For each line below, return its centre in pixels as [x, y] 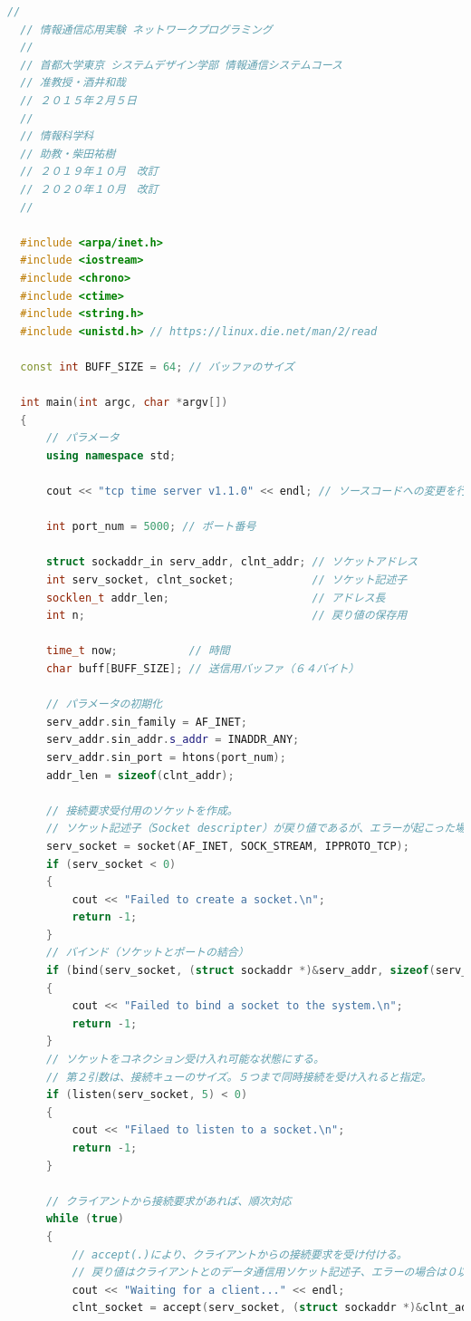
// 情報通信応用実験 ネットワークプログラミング [146, 29]
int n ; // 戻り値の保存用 [226, 616]
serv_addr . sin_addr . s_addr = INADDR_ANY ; [173, 740]
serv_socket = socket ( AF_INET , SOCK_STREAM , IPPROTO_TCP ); [227, 846]
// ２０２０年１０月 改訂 [89, 189]
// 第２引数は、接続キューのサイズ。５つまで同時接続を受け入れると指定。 [239, 1077]
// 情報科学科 [57, 136]
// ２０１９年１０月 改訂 [89, 172]
